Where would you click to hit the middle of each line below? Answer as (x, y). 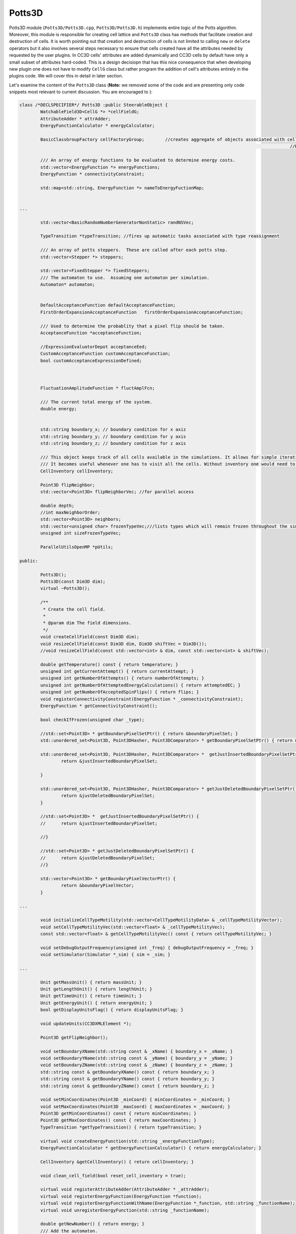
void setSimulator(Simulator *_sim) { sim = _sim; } (105, 955)
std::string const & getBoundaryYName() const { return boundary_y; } (127, 1079)
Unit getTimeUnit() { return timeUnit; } (91, 996)
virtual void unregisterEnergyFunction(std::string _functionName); (125, 1210)
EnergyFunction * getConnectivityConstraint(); (99, 706)
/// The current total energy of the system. (96, 402)
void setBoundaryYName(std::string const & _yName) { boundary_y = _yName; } (136, 1058)
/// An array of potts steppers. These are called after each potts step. (134, 250)
